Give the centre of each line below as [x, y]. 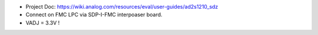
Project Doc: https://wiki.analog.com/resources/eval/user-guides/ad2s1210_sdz [122, 7]
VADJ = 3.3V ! [43, 22]
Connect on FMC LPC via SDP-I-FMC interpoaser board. [94, 15]
